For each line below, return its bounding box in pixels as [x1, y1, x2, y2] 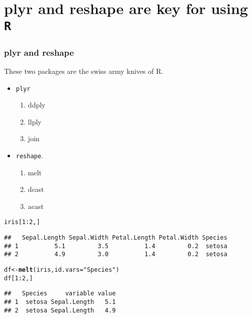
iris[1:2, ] [4, 219, 40, 226]
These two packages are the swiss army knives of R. [4, 65, 163, 76]
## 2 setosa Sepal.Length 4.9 [4, 306, 116, 314]
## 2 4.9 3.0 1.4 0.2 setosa [4, 251, 227, 258]
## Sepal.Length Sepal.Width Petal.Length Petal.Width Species [4, 234, 227, 242]
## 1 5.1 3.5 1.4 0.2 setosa [4, 242, 227, 250]
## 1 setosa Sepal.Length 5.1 [4, 298, 116, 305]
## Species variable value [4, 290, 116, 297]
